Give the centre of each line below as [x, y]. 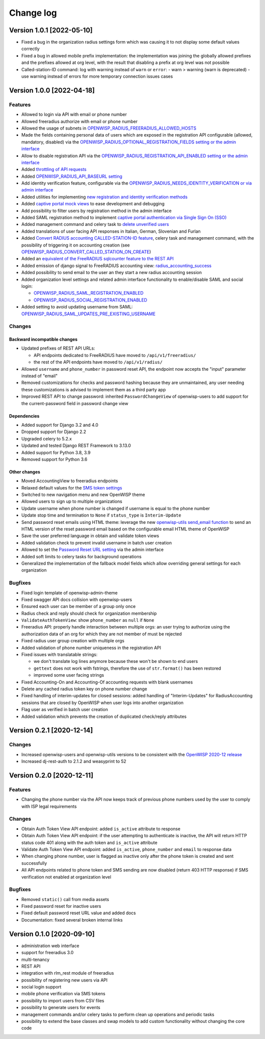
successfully [34, 863]
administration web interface [50, 946]
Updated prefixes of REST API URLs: [58, 348]
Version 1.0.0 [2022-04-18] [52, 90]
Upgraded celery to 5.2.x [47, 438]
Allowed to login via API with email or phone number [74, 114]
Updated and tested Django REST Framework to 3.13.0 [76, 446]
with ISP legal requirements [49, 806]
